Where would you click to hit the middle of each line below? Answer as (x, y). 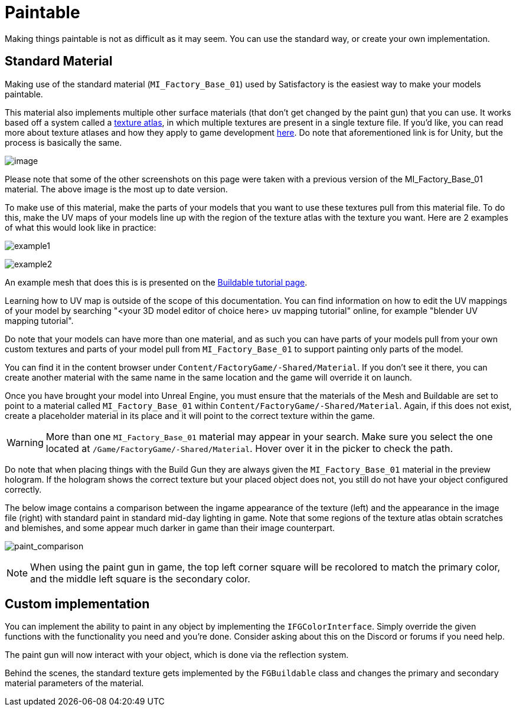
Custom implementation (77, 604)
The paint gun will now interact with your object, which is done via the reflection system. (177, 655)
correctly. (23, 489)
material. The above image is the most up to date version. (116, 189)
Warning (25, 442)
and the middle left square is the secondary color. (140, 579)
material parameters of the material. (74, 683)
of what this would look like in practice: (81, 227)
